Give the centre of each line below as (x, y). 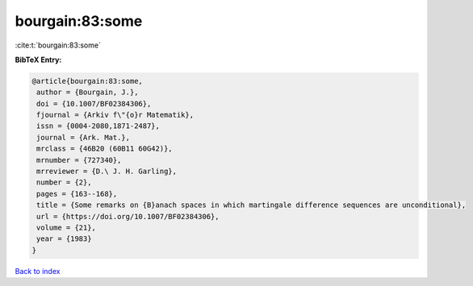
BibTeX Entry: (38, 60)
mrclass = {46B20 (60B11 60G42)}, (105, 149)
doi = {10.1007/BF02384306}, (94, 104)
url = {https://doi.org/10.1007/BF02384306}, (128, 216)
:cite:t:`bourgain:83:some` (58, 45)
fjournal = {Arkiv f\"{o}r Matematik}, (115, 115)
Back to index (38, 271)
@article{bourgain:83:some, (87, 81)
